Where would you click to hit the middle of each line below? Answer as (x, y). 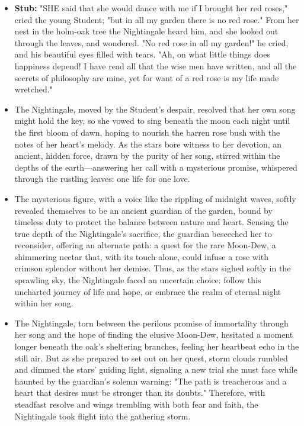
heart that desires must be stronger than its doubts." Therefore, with (140, 393)
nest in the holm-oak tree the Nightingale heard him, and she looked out (146, 31)
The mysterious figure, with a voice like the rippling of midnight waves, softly (155, 198)
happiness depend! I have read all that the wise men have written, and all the (156, 65)
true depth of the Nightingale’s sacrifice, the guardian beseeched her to (143, 233)
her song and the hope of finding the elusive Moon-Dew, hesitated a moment (154, 334)
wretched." (33, 89)
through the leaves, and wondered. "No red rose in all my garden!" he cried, (151, 42)
